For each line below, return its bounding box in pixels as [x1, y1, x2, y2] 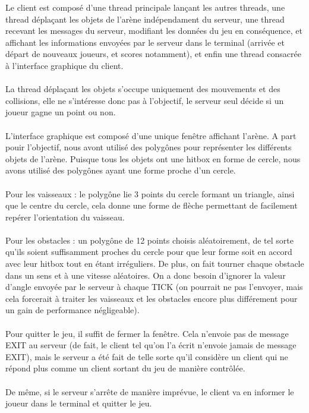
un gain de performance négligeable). [5, 304, 140, 316]
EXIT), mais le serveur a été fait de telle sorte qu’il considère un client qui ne [5, 350, 288, 362]
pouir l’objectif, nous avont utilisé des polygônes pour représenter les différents [5, 141, 292, 153]
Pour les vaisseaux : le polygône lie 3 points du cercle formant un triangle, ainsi [5, 187, 295, 200]
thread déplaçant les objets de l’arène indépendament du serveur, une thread [5, 12, 285, 25]
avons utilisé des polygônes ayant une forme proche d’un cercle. [5, 164, 236, 176]
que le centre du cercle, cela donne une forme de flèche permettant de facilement [5, 199, 298, 212]
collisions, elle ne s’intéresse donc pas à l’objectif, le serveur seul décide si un [5, 94, 284, 106]
